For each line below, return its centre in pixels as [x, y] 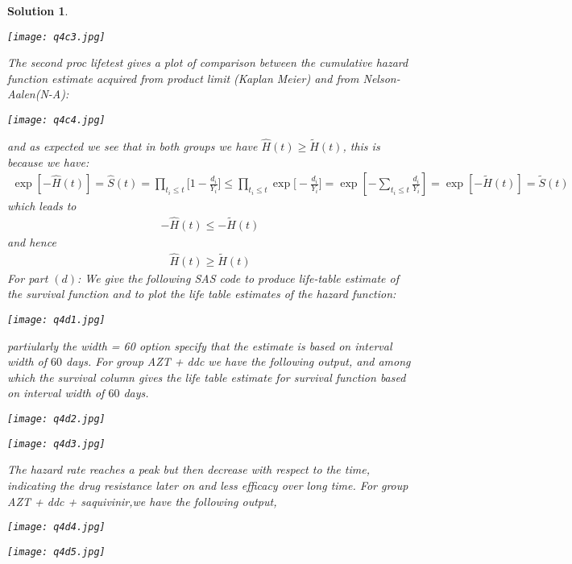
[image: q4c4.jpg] [56, 120]
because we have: [48, 162]
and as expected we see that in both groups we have [133, 145]
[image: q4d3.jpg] [56, 444]
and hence [32, 241]
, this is [361, 145]
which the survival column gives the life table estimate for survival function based [207, 377]
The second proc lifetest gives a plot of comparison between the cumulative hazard [208, 62]
